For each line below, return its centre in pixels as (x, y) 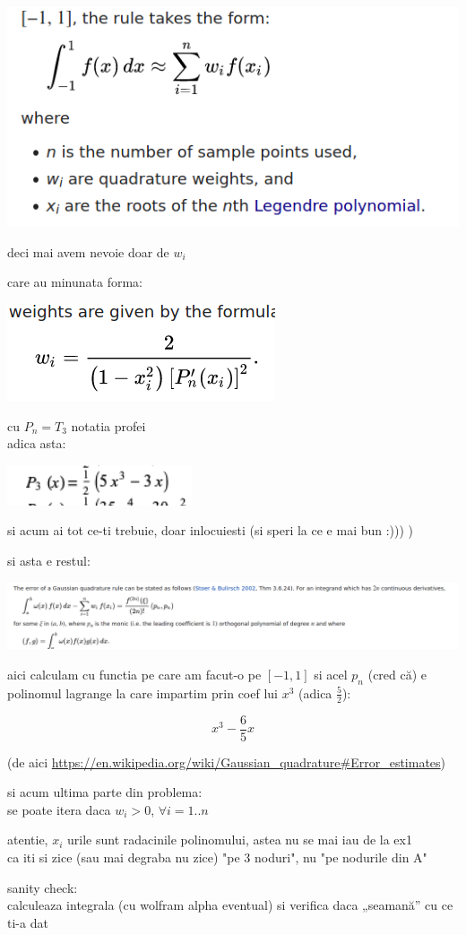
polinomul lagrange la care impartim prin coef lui (142, 693)
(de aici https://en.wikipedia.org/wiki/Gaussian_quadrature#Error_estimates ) (227, 762)
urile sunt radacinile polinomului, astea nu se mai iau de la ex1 (240, 840)
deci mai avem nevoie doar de (88, 251)
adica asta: (37, 443)
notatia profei (108, 425)
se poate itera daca (59, 809)
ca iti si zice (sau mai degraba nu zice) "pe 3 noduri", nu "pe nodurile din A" (217, 857)
